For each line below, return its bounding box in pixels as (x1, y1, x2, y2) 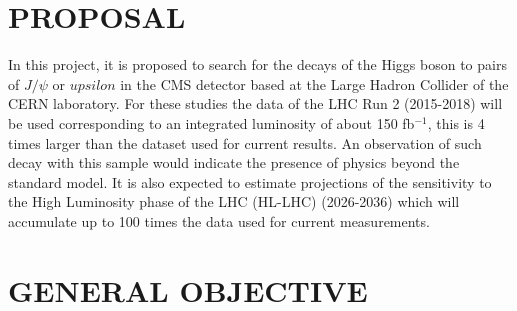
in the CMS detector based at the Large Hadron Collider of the (120, 73, 509, 94)
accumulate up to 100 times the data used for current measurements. (8, 210, 430, 231)
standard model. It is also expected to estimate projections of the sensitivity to (8, 171, 492, 192)
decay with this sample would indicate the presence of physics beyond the (8, 152, 460, 173)
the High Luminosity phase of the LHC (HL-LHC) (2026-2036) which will (8, 191, 460, 212)
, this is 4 (427, 112, 485, 133)
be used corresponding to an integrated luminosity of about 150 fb (8, 112, 415, 133)
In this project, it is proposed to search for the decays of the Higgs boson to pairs (8, 54, 507, 75)
